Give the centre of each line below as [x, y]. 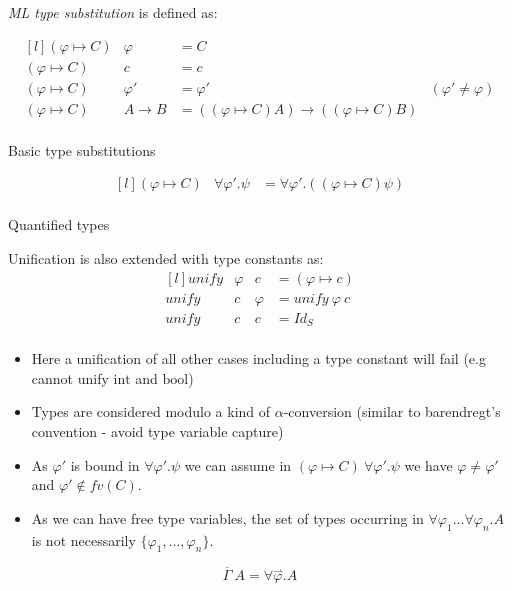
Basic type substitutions [82, 149]
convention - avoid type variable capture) [157, 430]
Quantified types [59, 224]
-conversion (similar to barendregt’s [392, 411]
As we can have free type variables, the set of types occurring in [227, 517]
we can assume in [238, 464]
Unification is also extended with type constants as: [166, 258]
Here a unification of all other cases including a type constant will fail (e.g [258, 358]
